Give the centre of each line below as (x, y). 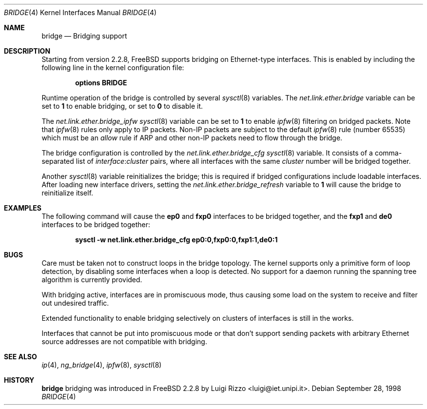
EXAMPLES (23, 208)
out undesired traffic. (75, 303)
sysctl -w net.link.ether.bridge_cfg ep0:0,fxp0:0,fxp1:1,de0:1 (176, 240)
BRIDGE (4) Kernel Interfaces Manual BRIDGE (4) (80, 12)
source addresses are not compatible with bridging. (124, 341)
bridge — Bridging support (84, 36)
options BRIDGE (101, 83)
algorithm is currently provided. (92, 280)
